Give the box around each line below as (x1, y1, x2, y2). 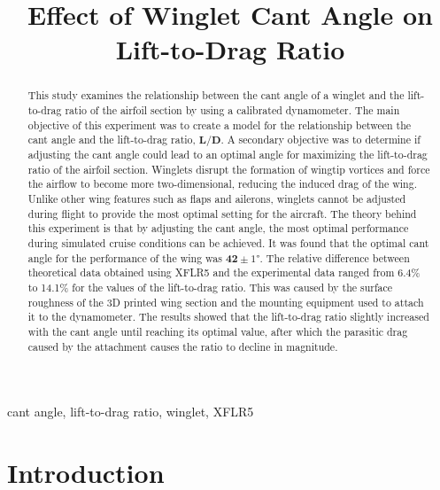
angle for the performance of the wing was (27, 250, 222, 265)
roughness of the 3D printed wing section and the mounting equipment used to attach (27, 294, 424, 309)
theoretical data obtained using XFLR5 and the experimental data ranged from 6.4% (27, 265, 421, 280)
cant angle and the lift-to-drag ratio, (27, 132, 196, 147)
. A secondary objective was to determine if (220, 132, 421, 147)
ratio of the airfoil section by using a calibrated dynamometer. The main (65, 103, 400, 118)
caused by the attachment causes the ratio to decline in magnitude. (27, 338, 338, 354)
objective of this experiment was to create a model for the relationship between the (27, 117, 412, 132)
